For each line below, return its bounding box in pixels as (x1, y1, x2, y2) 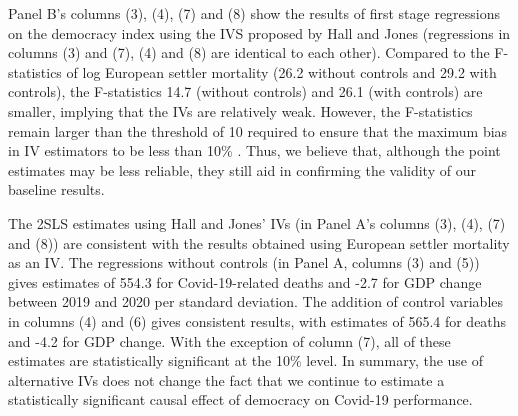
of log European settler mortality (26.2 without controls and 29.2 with (66, 61, 497, 82)
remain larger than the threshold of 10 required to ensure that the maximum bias (8, 120, 508, 141)
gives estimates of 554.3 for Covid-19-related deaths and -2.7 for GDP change (8, 271, 482, 292)
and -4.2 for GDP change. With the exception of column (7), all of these (8, 330, 451, 351)
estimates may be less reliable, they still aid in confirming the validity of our (8, 159, 476, 180)
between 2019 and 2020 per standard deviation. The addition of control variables (8, 291, 504, 312)
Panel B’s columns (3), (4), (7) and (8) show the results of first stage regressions (8, 3, 501, 23)
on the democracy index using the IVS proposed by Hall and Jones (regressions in (8, 22, 511, 43)
